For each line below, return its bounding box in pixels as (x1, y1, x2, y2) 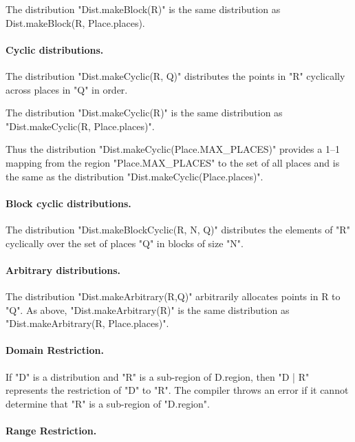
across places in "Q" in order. (6, 82, 128, 96)
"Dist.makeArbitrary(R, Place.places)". (6, 316, 169, 330)
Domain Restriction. (6, 343, 104, 357)
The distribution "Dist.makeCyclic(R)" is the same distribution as (6, 105, 283, 120)
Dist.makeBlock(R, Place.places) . (6, 15, 145, 30)
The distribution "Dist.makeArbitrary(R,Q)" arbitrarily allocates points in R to (6, 288, 341, 303)
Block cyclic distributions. (6, 196, 131, 210)
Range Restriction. (6, 423, 97, 437)
